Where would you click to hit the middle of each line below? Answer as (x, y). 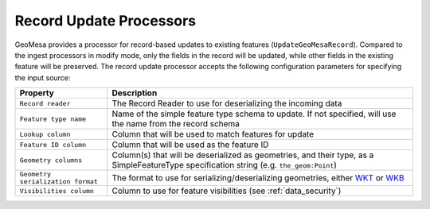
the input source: (43, 77)
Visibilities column (57, 191)
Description (135, 93)
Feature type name (53, 119)
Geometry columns (51, 160)
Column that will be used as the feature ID (190, 145)
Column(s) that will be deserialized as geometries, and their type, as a (243, 155)
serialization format (59, 182)
